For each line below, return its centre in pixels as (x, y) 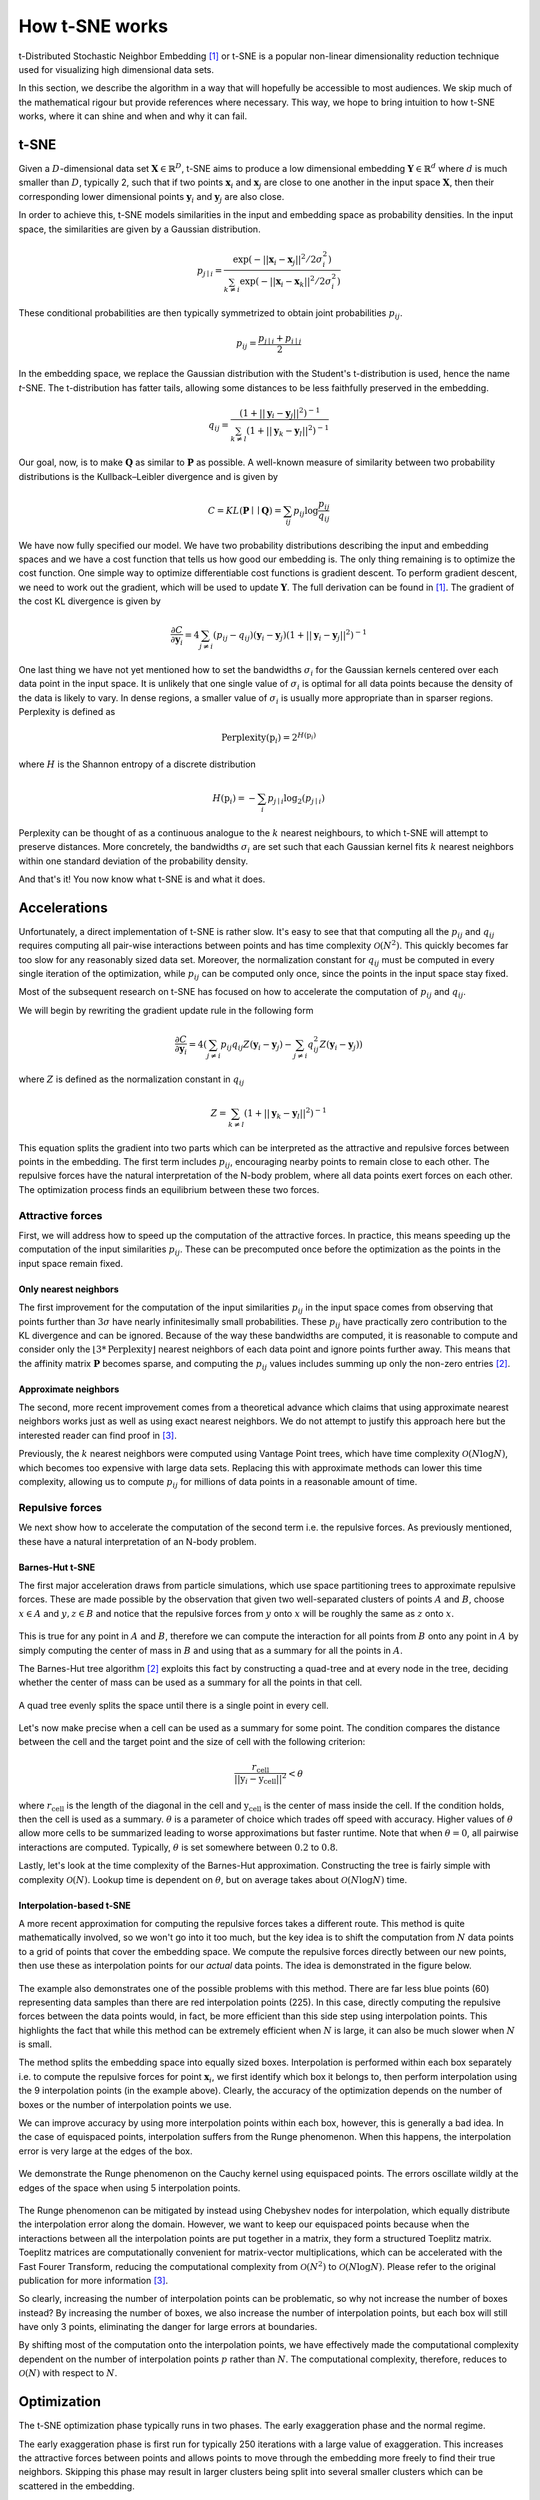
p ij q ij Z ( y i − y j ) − (256, 1045)
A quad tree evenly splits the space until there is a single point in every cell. (173, 1705)
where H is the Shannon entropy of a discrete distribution (137, 764)
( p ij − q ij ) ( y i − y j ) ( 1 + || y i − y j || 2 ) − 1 (290, 635)
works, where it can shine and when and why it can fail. (133, 116)
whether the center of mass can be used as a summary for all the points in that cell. (190, 1682)
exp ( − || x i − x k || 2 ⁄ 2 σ (285, 282)
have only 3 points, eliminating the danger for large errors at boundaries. (168, 2327)
